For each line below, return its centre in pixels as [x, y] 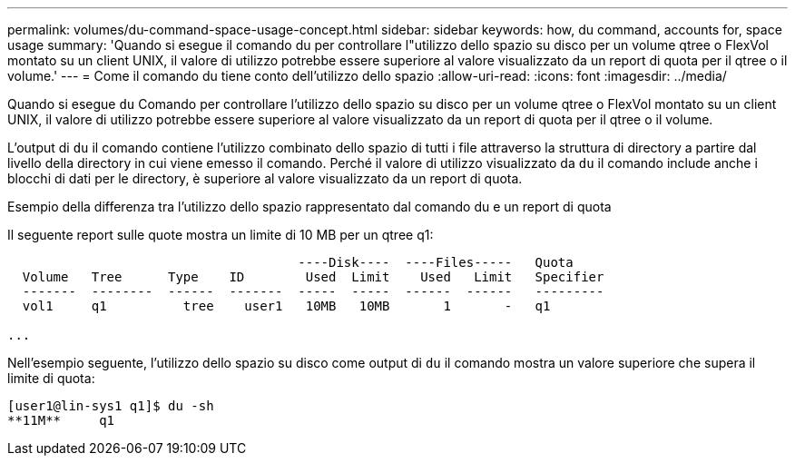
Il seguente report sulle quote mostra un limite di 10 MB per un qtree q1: [221, 235]
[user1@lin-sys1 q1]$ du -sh [111, 406]
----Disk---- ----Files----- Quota [436, 262]
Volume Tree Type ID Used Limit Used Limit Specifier [313, 277]
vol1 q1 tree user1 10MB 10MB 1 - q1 [286, 306]
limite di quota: [51, 378]
